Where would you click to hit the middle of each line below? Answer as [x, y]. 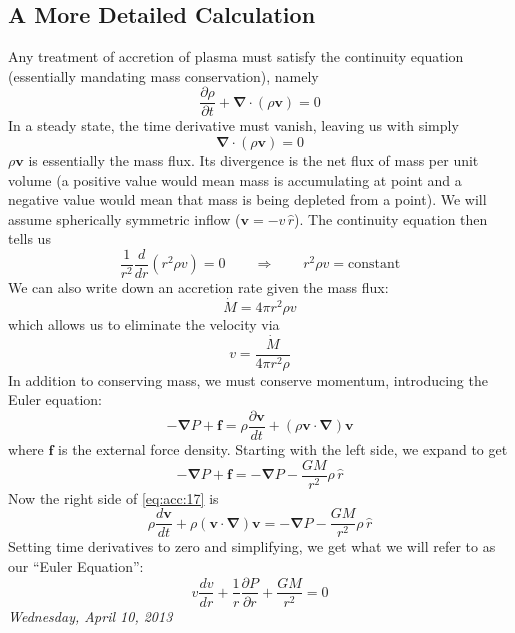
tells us [29, 238]
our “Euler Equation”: [76, 565]
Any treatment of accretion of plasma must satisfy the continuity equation [236, 56]
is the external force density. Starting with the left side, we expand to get [283, 449]
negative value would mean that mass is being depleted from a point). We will [247, 199]
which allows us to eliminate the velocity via [144, 323]
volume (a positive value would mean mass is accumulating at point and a [235, 179]
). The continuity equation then [391, 218]
